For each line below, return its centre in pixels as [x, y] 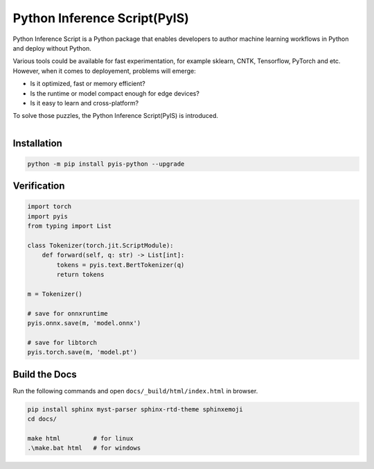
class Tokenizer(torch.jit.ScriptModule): [100, 246]
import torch [50, 207]
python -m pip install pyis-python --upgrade [106, 164]
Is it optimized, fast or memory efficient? [88, 84]
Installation [37, 143]
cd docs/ [42, 419]
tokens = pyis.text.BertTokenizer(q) [121, 265]
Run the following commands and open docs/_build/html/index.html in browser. [135, 391]
